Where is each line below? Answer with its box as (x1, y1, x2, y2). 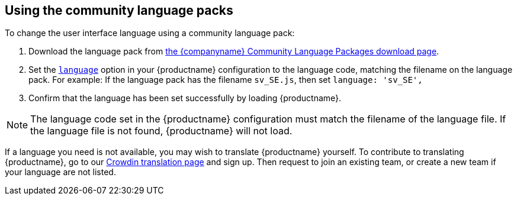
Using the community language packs (5, 3, 233, 18)
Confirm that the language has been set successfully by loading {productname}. (28, 93, 342, 104)
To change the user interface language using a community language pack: (5, 28, 295, 38)
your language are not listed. (5, 167, 116, 178)
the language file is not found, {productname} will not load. (30, 125, 293, 137)
